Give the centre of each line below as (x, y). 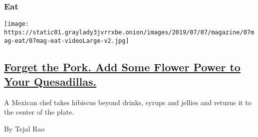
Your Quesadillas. (50, 81)
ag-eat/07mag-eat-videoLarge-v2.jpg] (67, 41)
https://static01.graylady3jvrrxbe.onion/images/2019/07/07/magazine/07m (129, 32)
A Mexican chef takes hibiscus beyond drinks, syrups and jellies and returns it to (128, 102)
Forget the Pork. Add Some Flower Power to (122, 67)
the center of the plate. (39, 112)
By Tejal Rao (24, 128)
